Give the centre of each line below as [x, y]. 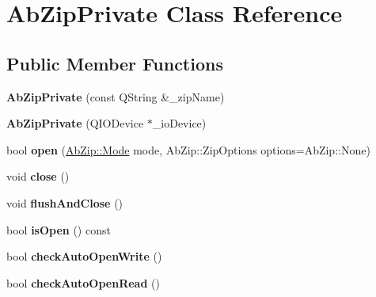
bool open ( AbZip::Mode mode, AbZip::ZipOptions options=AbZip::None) [188, 149]
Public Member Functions [115, 63]
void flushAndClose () [65, 202]
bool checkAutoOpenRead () [83, 282]
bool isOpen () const [59, 229]
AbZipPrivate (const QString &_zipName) [116, 96]
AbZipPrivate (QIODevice [75, 123]
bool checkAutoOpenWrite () [84, 256]
